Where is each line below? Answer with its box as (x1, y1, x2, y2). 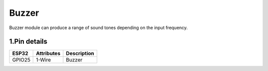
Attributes (36, 50, 61, 57)
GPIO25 (12, 57, 31, 64)
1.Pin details (9, 37, 48, 46)
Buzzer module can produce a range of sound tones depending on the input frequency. (9, 25, 188, 31)
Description (66, 50, 94, 57)
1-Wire (36, 57, 51, 64)
